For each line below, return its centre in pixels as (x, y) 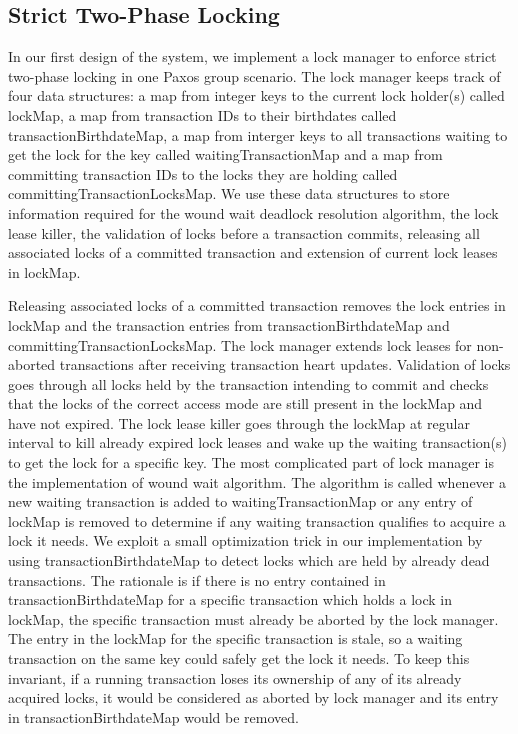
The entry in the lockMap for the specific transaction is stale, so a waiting (235, 638)
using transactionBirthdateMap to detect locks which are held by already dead (249, 560)
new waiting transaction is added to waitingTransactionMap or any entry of (240, 501)
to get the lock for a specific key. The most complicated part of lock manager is (251, 462)
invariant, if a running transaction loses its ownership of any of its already (235, 677)
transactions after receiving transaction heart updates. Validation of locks (285, 364)
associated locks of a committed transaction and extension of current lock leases (253, 252)
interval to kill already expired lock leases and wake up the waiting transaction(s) (258, 442)
